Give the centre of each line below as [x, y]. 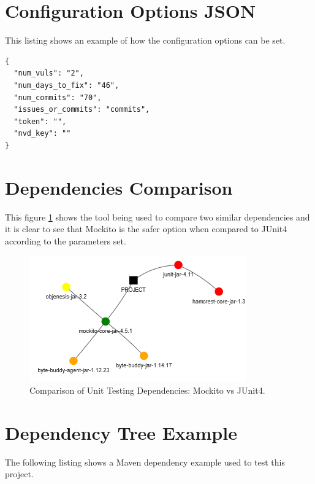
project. [19, 474]
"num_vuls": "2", [49, 73]
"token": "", [40, 121]
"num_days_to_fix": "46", [66, 85]
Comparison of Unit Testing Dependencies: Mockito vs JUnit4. [147, 390]
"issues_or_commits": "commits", [82, 110]
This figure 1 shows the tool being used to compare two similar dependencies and [157, 217]
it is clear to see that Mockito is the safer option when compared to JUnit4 [146, 229]
